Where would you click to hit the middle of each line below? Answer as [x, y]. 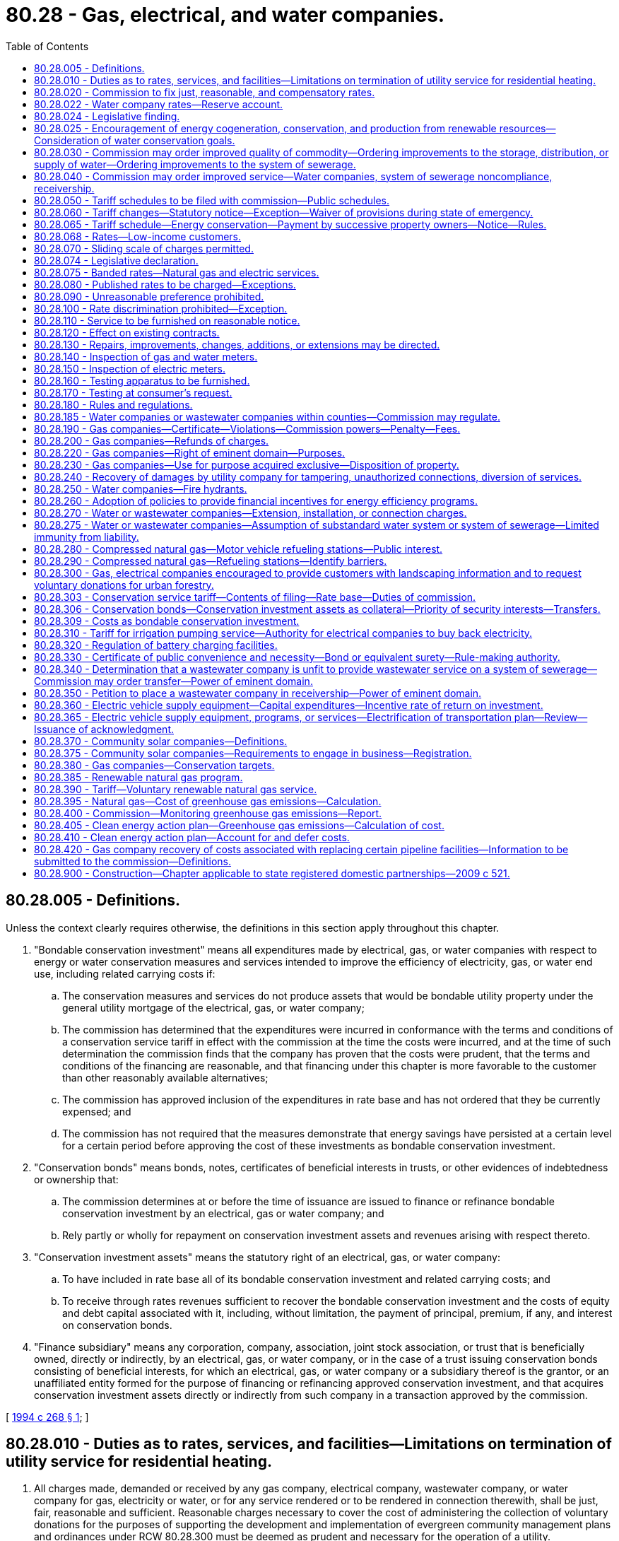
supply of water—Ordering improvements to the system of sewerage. [195, 164]
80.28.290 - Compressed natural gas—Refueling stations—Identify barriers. [211, 561]
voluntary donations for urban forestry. [124, 585]
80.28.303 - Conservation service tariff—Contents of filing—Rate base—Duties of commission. [255, 597]
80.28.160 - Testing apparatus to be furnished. [142, 380]
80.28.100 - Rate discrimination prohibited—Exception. [161, 308]
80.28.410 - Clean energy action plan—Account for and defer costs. [192, 837]
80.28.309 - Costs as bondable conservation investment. [167, 621]
